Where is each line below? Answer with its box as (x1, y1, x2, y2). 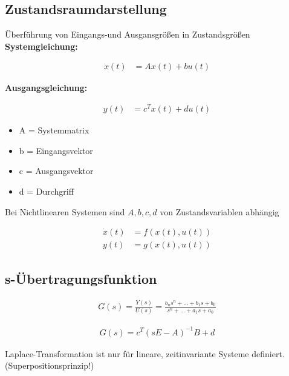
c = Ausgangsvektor (19, 164, 94, 177)
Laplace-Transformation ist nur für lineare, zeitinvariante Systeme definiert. (5, 347, 285, 360)
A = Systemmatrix (19, 124, 89, 136)
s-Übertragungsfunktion (5, 269, 157, 287)
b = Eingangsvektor (19, 144, 93, 156)
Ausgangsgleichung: (5, 81, 88, 94)
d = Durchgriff (19, 184, 74, 197)
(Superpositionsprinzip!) (5, 359, 94, 372)
